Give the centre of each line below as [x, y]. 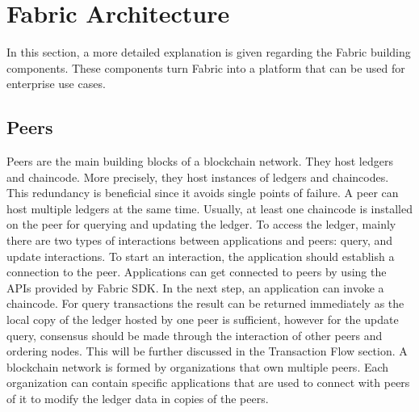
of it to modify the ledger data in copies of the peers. [138, 399]
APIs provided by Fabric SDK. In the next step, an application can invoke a [195, 287]
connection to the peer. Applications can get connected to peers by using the [197, 272]
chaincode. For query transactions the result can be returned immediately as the [205, 303]
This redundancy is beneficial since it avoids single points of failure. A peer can [203, 193]
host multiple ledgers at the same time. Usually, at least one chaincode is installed [209, 208]
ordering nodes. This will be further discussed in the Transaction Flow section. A [207, 351]
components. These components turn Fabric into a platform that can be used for [206, 67]
